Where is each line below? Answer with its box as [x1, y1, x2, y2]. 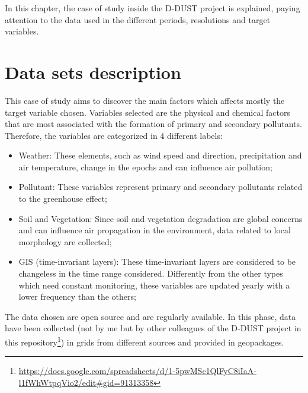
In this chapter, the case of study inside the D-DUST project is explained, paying [5, 2, 300, 14]
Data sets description [5, 59, 181, 84]
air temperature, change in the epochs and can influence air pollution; [18, 160, 272, 173]
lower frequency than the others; [18, 290, 136, 303]
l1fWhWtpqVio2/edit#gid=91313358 [18, 376, 154, 388]
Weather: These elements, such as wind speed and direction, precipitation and [18, 149, 302, 161]
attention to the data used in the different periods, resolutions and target [5, 13, 271, 26]
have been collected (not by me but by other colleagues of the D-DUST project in [5, 322, 301, 334]
